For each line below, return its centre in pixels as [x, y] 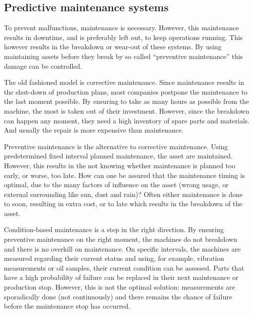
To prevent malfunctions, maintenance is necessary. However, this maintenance [121, 28]
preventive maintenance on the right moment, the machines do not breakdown [121, 239]
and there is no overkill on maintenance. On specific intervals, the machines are [122, 248]
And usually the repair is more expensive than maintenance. [94, 130]
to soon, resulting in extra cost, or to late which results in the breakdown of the [123, 204]
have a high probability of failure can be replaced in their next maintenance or [121, 277]
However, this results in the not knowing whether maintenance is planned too [120, 165]
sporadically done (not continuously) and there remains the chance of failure [118, 296]
